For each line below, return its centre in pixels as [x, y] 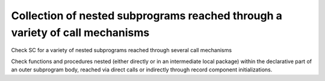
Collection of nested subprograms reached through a [147, 16]
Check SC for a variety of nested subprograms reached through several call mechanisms [121, 50]
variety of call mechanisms [80, 32]
